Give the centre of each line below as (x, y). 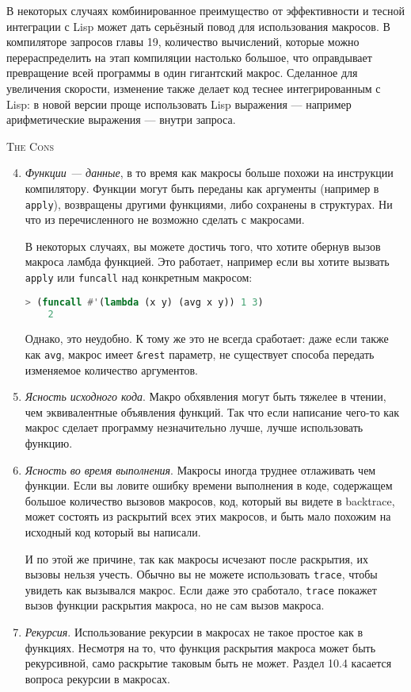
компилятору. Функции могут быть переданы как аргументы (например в (202, 188)
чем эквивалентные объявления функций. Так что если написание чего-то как (212, 411)
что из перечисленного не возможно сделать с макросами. (165, 219)
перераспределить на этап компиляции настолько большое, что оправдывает (189, 57)
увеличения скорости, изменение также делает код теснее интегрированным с (194, 88)
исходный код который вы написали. (113, 531)
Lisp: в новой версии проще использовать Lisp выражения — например (179, 104)
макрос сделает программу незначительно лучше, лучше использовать (194, 427)
